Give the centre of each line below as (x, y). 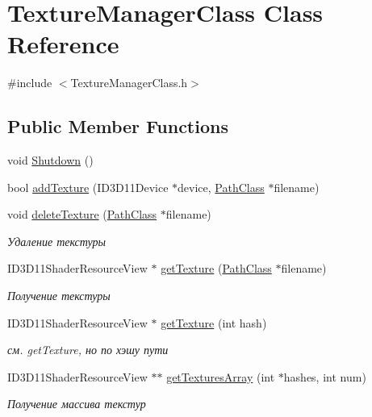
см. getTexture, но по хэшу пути (88, 350)
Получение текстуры (59, 296)
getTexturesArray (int (221, 376)
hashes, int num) (325, 376)
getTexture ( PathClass (216, 268)
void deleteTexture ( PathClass (82, 214)
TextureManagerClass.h (129, 83)
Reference (63, 44)
